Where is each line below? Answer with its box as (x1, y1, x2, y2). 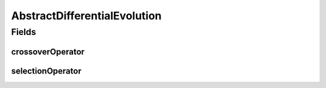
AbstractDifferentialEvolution (11, 9, 162, 22)
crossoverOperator (11, 46, 85, 57)
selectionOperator (11, 66, 81, 76)
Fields (11, 27, 36, 37)
